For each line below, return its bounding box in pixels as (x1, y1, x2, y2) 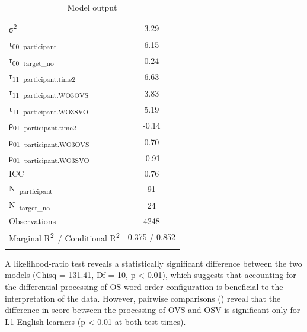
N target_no (9, 198, 50, 212)
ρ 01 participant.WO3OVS (9, 135, 89, 149)
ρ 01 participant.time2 (9, 119, 76, 133)
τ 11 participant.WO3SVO (9, 102, 89, 116)
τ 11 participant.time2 (9, 70, 76, 84)
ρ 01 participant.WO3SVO (9, 151, 89, 165)
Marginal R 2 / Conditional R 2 (9, 229, 120, 244)
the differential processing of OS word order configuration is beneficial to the (5, 280, 283, 292)
